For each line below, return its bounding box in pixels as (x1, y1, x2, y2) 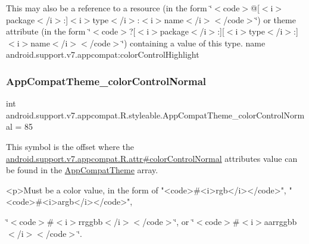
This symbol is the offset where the (6, 140, 134, 152)
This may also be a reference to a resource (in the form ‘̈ (6, 2, 213, 14)
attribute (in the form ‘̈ (6, 25, 91, 37)
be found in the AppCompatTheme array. (6, 164, 158, 176)
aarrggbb (264, 215, 297, 227)
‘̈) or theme (255, 13, 296, 26)
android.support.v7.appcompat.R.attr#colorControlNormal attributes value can (6, 152, 298, 164)
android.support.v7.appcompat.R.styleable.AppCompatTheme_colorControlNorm (6, 108, 305, 121)
